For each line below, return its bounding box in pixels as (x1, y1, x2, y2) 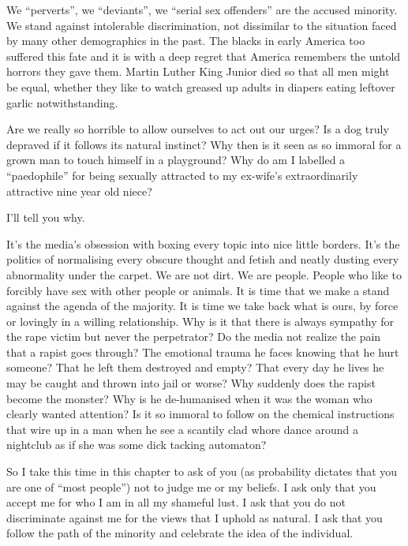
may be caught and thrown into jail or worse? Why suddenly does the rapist (6, 375, 376, 391)
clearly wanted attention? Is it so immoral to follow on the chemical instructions (6, 406, 395, 422)
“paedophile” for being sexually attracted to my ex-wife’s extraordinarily (6, 166, 358, 183)
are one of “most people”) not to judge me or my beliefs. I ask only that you (6, 478, 376, 495)
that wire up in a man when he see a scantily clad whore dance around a (6, 421, 358, 437)
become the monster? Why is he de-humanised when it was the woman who (6, 390, 372, 406)
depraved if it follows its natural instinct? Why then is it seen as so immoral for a (6, 136, 402, 152)
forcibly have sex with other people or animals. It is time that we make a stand (6, 282, 390, 298)
